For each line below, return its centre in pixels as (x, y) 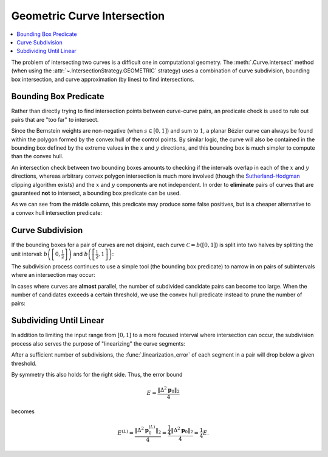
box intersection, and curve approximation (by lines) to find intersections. (103, 79)
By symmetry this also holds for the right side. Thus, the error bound (97, 375)
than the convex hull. (37, 156)
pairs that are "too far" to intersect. (55, 119)
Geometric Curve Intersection (88, 16)
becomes (23, 411)
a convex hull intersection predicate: (57, 212)
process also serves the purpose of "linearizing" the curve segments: (98, 343)
